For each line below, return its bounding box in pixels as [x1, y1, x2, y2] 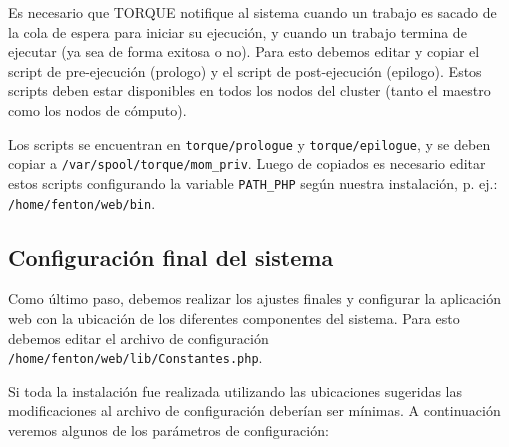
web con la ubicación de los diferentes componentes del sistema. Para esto [8, 307, 460, 328]
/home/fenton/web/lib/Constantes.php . [8, 347, 263, 368]
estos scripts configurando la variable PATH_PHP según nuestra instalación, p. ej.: [8, 172, 498, 193]
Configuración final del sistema [8, 241, 334, 272]
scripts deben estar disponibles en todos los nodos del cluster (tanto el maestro [8, 80, 491, 101]
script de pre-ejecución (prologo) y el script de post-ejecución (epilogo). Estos [8, 60, 482, 81]
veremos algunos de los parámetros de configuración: [8, 420, 329, 441]
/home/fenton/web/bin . [8, 192, 156, 213]
